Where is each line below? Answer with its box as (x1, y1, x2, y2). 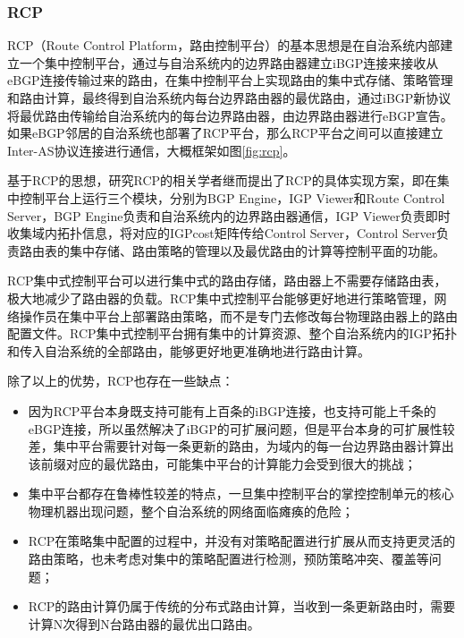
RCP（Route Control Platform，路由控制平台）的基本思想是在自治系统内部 (7, 36, 441, 55)
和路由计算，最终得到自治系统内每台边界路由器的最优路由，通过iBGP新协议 (7, 89, 451, 106)
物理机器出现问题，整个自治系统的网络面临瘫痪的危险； (28, 501, 354, 520)
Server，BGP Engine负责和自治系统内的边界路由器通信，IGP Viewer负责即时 (7, 206, 451, 225)
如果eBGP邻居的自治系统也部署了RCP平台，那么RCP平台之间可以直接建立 (7, 123, 443, 142)
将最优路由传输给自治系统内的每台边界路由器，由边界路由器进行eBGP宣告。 (7, 106, 453, 124)
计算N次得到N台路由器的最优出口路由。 (28, 614, 260, 633)
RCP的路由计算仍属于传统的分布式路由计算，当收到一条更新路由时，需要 (28, 597, 456, 616)
